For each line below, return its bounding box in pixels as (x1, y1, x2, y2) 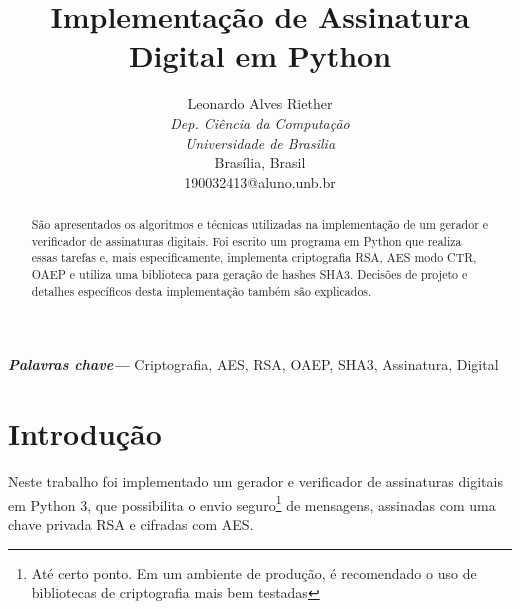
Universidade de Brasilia (184, 132, 336, 153)
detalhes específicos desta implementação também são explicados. (31, 282, 372, 299)
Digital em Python (128, 35, 392, 76)
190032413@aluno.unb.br (184, 171, 336, 192)
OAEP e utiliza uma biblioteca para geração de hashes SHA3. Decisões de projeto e (31, 266, 468, 283)
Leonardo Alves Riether (187, 93, 333, 114)
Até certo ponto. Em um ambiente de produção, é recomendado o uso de (31, 562, 477, 583)
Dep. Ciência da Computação (170, 112, 350, 133)
